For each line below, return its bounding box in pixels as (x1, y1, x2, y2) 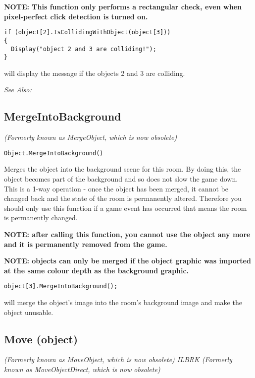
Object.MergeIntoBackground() (4, 149, 103, 157)
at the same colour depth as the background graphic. (4, 265, 189, 275)
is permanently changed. (4, 212, 78, 223)
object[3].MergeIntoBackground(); (4, 283, 118, 290)
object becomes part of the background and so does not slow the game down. (4, 174, 238, 184)
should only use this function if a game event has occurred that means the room (4, 202, 247, 213)
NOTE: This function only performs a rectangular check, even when (4, 1, 242, 11)
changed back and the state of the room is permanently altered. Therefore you (4, 193, 242, 203)
